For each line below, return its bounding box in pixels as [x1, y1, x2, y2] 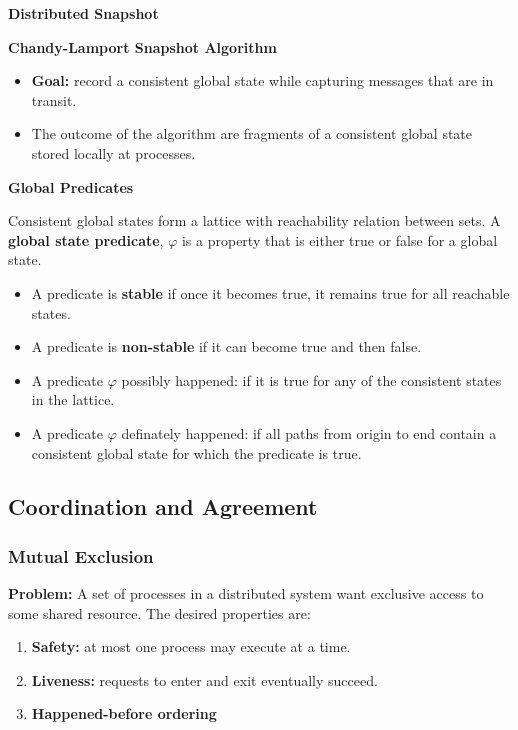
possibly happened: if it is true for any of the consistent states [121, 369, 502, 390]
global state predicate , [8, 229, 164, 250]
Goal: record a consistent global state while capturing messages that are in [31, 70, 494, 91]
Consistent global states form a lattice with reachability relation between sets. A [8, 210, 501, 231]
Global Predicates [8, 176, 134, 197]
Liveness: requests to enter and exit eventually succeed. [31, 669, 378, 690]
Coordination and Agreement [8, 491, 318, 522]
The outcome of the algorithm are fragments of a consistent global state [31, 123, 473, 144]
